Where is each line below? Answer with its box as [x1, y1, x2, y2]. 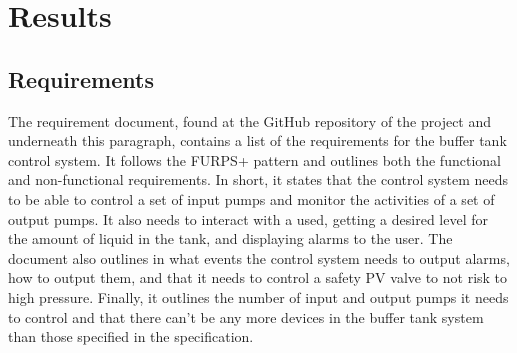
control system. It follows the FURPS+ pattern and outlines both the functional [8, 149, 501, 170]
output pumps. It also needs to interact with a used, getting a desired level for [8, 208, 488, 229]
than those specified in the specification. [8, 326, 254, 347]
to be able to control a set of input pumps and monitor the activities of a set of [8, 188, 495, 209]
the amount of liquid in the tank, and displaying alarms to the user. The [8, 228, 453, 249]
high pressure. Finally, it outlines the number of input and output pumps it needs [8, 286, 509, 307]
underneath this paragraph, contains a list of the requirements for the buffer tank [8, 130, 507, 151]
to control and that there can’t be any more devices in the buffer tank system [8, 306, 484, 327]
